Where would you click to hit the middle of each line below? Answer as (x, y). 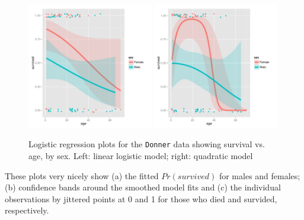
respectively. (27, 210)
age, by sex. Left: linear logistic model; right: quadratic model (141, 156)
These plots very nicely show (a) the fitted (82, 175)
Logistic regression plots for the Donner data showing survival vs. (147, 144)
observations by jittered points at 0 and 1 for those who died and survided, (141, 198)
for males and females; (260, 175)
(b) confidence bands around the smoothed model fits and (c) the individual (143, 187)
